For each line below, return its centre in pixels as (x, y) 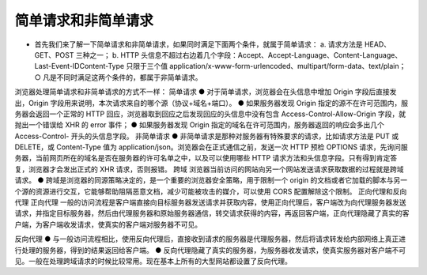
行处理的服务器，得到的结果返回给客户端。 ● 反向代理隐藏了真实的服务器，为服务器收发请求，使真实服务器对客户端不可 (210, 250)
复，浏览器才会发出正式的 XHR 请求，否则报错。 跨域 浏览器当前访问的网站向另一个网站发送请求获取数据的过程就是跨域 (209, 169)
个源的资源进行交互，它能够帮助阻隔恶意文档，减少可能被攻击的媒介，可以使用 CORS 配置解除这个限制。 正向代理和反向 (211, 191)
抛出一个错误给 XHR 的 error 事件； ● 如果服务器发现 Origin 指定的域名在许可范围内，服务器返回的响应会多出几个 (200, 125)
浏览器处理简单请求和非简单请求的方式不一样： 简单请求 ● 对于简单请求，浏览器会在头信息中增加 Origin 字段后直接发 (206, 92)
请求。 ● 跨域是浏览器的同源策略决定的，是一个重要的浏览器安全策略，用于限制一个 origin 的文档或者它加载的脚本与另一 (211, 180)
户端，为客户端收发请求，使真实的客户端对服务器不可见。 (108, 224)
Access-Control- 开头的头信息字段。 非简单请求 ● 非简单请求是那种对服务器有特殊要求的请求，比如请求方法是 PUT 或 (207, 136)
